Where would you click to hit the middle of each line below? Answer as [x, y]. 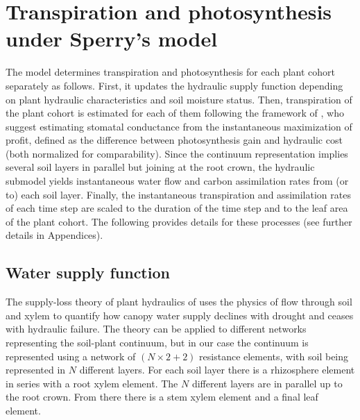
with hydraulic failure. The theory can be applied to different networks [156, 329]
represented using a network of [71, 356]
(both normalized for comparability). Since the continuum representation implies [177, 153]
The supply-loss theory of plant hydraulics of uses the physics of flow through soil [179, 302]
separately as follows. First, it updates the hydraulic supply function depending [174, 85]
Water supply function [88, 272]
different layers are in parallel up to [267, 383]
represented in [36, 370]
